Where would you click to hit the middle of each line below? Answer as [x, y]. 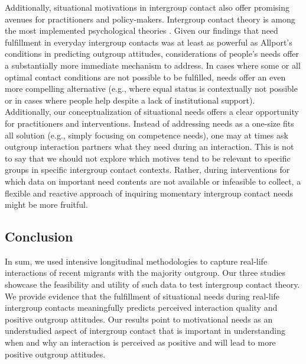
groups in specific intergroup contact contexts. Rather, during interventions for [147, 170]
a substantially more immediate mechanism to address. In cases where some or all [153, 65]
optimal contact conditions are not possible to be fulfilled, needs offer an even [145, 77]
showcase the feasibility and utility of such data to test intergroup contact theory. [152, 284]
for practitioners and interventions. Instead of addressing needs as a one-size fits [149, 123]
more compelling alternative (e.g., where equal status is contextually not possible [151, 88]
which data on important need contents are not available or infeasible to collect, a [153, 181]
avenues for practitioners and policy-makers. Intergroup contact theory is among [150, 19]
